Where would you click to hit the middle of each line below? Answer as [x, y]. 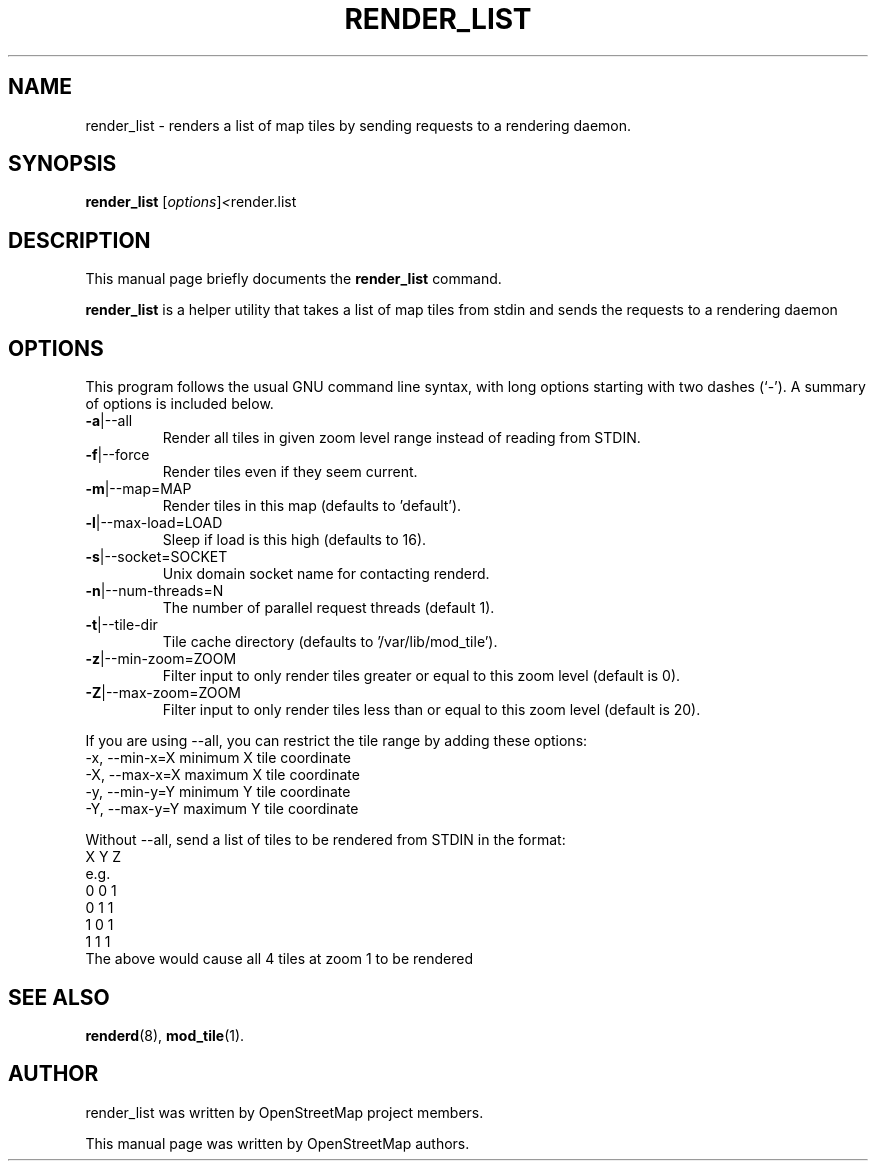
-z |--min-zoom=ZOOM [161, 659]
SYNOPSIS [62, 164]
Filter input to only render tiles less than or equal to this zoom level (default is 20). [431, 710]
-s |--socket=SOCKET [156, 557]
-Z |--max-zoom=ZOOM [163, 693]
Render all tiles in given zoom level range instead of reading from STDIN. [401, 438]
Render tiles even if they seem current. [290, 472]
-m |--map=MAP [138, 489]
